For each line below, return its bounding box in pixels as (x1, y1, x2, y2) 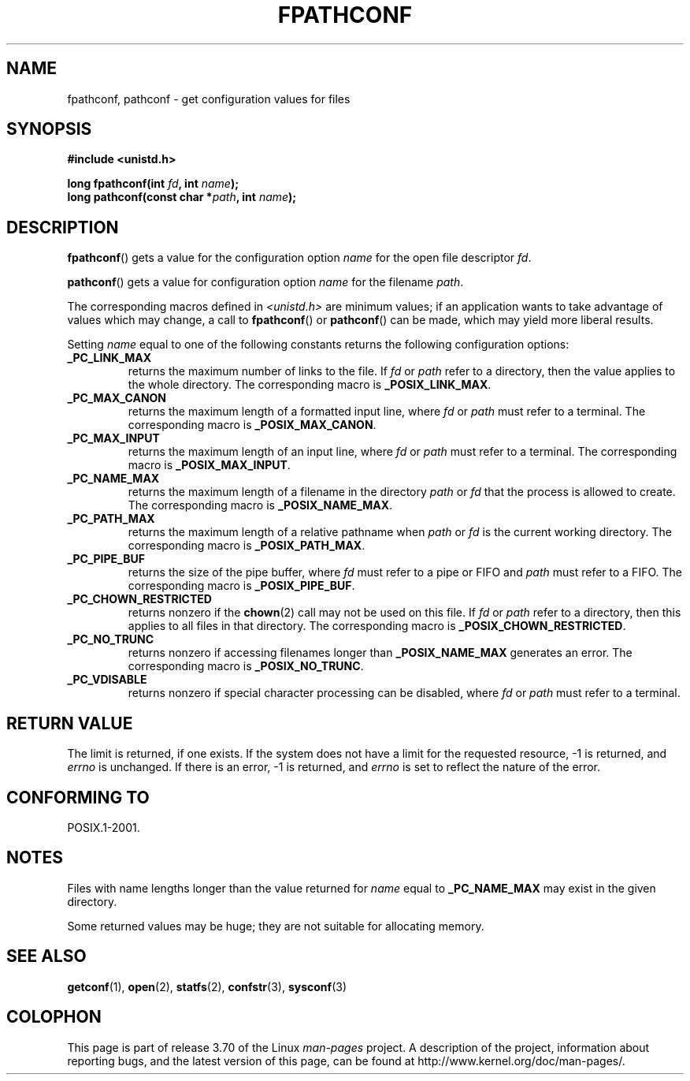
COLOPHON (6, 1007, 102, 1027)
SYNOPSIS (6, 119, 92, 140)
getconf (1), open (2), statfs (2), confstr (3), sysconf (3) (67, 979, 347, 993)
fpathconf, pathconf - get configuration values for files (67, 91, 351, 106)
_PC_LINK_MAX (67, 351, 152, 365)
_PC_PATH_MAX (67, 512, 155, 526)
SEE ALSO (6, 946, 87, 967)
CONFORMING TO (6, 787, 150, 807)
